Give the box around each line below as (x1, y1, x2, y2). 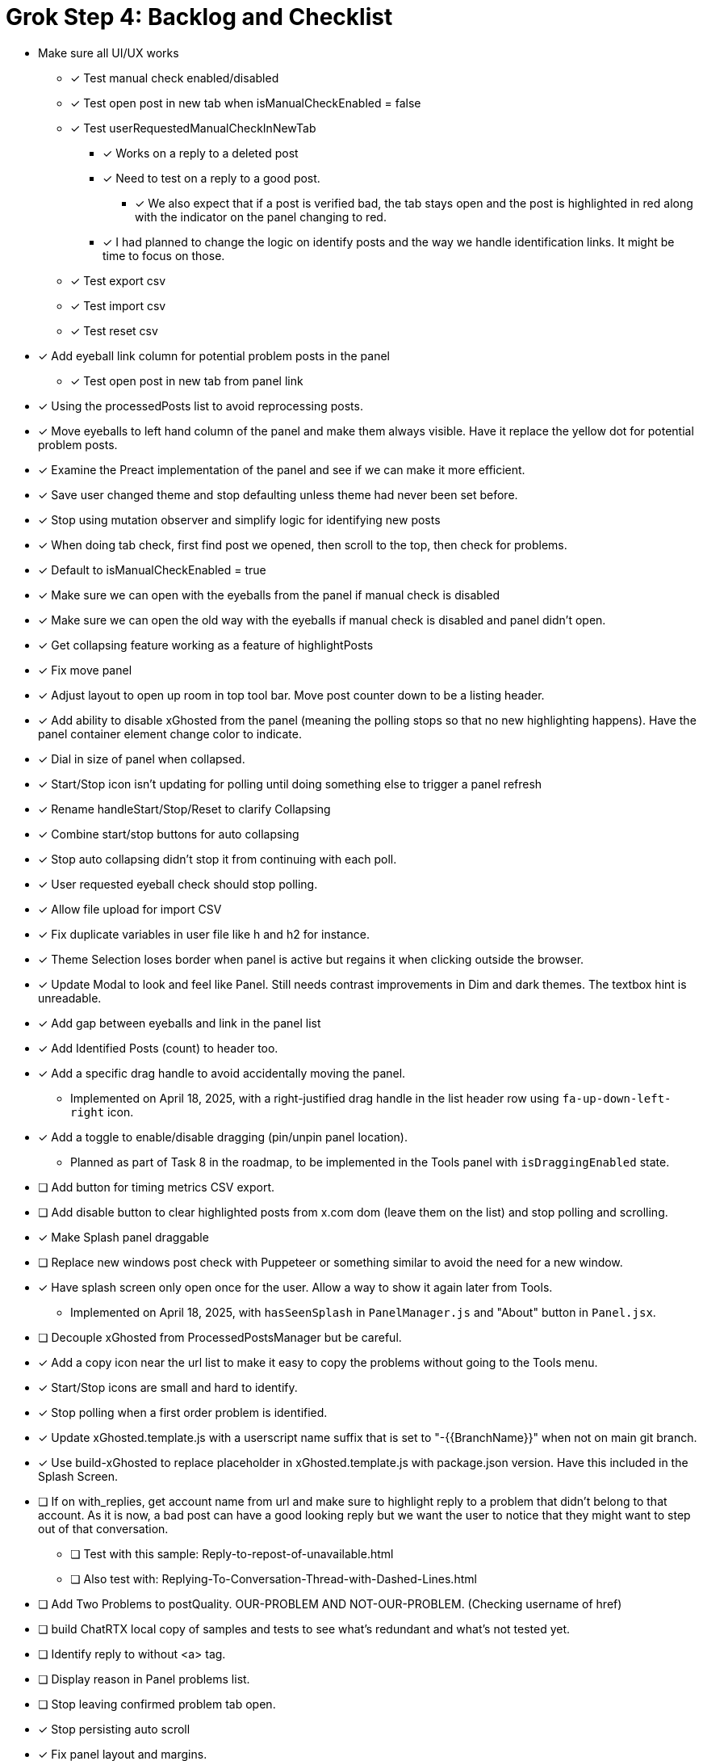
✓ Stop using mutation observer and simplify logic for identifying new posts (38, 512, 441, 527)
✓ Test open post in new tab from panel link (70, 373, 303, 388)
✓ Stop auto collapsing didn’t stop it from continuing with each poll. (38, 851, 397, 866)
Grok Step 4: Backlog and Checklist (6, 3, 393, 31)
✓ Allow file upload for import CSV (38, 902, 222, 916)
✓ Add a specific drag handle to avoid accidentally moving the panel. (38, 1065, 406, 1080)
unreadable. (38, 990, 102, 1005)
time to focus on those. (103, 248, 225, 263)
